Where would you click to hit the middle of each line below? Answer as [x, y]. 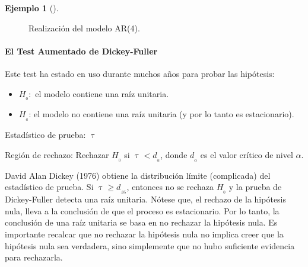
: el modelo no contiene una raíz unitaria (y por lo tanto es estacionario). [161, 114]
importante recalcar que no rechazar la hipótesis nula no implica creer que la [144, 234]
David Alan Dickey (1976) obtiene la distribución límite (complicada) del [138, 175]
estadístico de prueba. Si [49, 187]
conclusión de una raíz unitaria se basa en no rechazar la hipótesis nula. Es [141, 222]
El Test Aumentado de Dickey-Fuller [81, 51]
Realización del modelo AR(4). [84, 28]
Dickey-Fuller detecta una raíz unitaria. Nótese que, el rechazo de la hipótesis [146, 199]
